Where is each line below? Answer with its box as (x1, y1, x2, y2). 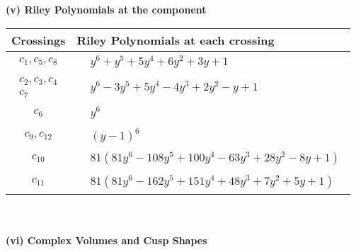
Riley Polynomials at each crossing (76, 31, 275, 48)
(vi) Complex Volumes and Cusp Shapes (6, 233, 207, 248)
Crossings (11, 31, 66, 48)
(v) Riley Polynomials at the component (6, 2, 207, 16)
